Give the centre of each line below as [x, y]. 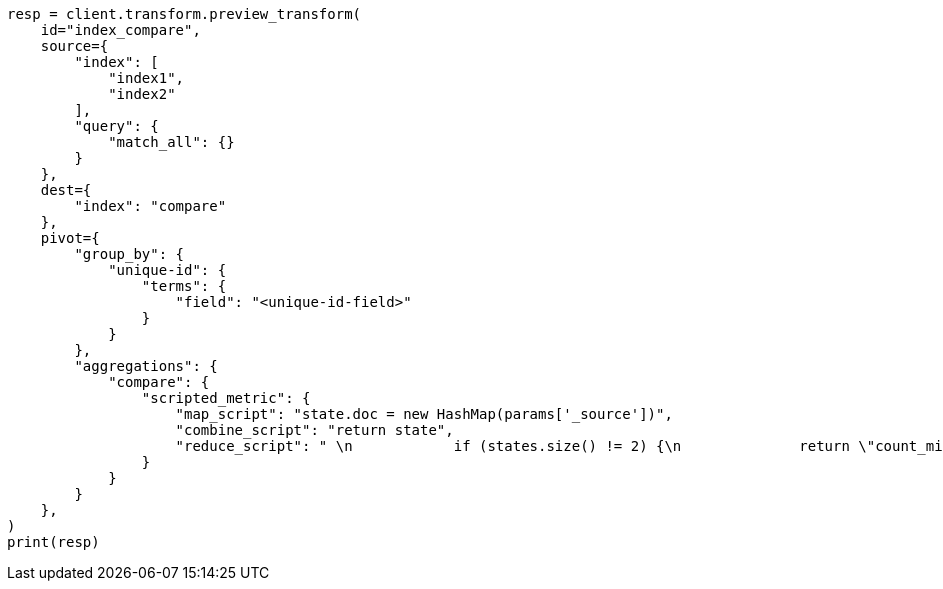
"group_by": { [129, 254]
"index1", [146, 78]
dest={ [66, 190]
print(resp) [53, 542]
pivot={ [70, 238]
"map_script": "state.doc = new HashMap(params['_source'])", [424, 414]
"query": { [116, 126]
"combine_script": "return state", [314, 430]
